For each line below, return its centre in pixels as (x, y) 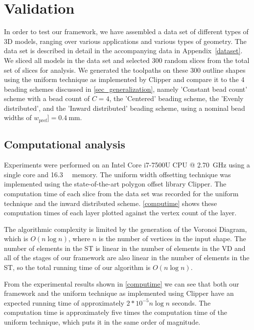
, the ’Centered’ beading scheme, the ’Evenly (176, 98)
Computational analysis (65, 144)
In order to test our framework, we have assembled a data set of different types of (126, 31)
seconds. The (191, 302)
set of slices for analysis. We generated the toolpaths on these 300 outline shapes (125, 70)
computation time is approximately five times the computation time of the (115, 312)
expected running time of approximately (64, 302)
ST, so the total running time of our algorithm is (77, 267)
